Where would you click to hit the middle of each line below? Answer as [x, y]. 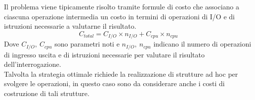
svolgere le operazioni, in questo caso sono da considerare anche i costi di [114, 83]
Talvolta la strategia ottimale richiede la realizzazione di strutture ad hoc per [121, 74]
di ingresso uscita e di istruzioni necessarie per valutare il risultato [104, 54]
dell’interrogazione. [33, 64]
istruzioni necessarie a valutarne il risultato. [70, 26]
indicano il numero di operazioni [202, 44]
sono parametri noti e [87, 44]
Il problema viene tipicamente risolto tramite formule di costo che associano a [122, 6]
